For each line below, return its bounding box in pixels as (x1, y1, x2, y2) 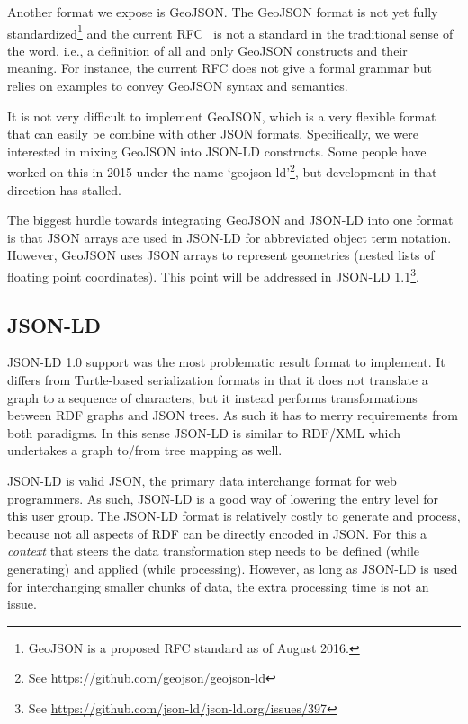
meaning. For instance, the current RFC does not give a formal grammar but (7, 58, 432, 77)
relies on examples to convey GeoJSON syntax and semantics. (7, 76, 348, 95)
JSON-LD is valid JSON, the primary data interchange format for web (7, 471, 397, 490)
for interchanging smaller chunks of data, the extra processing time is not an (7, 577, 429, 595)
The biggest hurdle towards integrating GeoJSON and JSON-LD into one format (7, 210, 454, 229)
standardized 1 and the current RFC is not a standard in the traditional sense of (7, 21, 454, 42)
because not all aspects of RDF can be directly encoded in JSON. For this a (7, 523, 427, 542)
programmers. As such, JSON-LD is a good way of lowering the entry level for (7, 488, 439, 507)
